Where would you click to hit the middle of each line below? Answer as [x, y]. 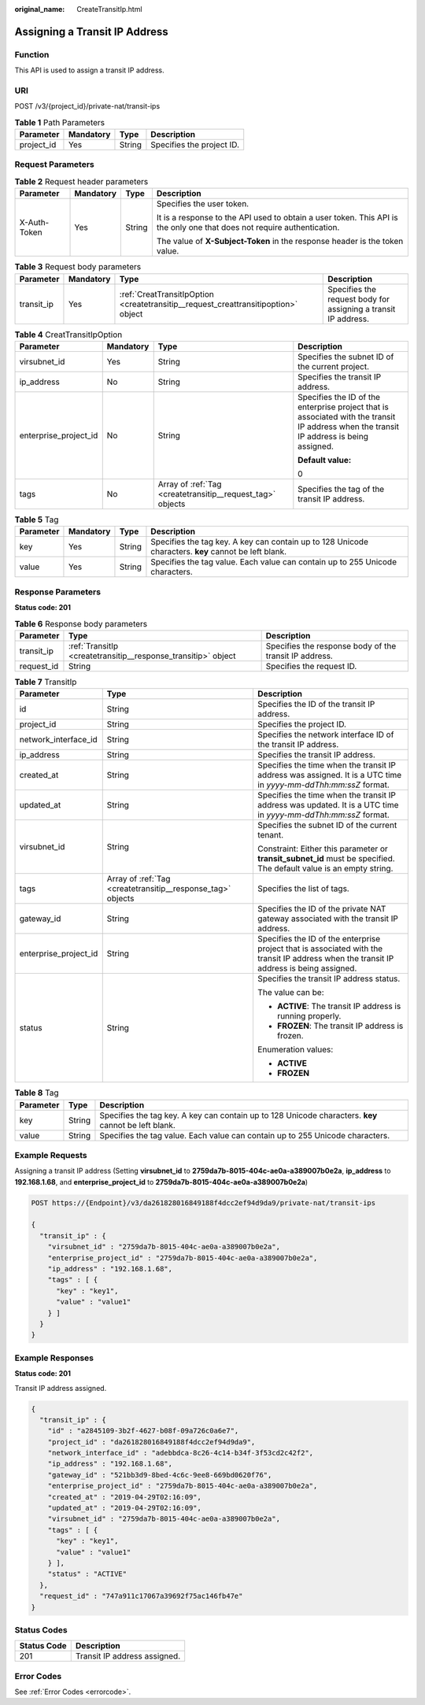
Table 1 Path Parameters [60, 122]
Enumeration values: [295, 1049]
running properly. [309, 1016]
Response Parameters [58, 592]
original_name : [40, 9]
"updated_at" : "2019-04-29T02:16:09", [125, 1508]
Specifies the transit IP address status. [329, 978]
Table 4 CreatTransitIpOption [68, 335]
